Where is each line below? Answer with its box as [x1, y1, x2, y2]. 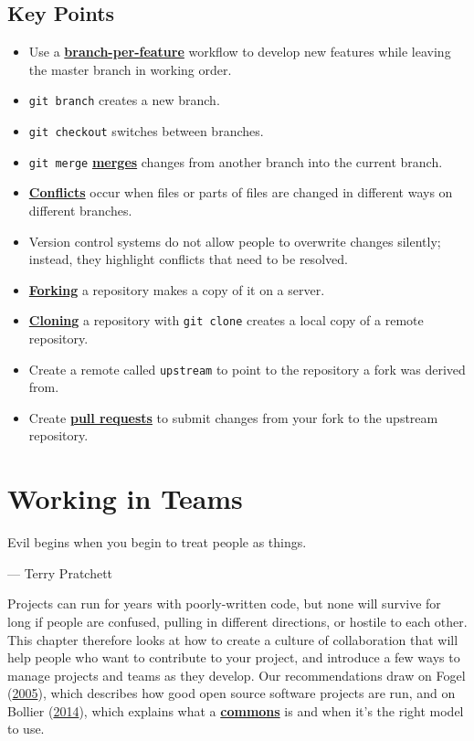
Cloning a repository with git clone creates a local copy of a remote [28, 311, 424, 330]
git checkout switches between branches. [28, 122, 264, 141]
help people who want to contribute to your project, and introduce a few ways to [7, 648, 460, 667]
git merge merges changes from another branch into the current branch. [28, 152, 443, 171]
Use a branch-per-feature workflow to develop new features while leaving [28, 42, 451, 61]
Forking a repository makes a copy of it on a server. [28, 280, 325, 299]
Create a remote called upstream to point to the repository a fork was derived [28, 359, 466, 378]
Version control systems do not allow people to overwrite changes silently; [28, 231, 441, 250]
